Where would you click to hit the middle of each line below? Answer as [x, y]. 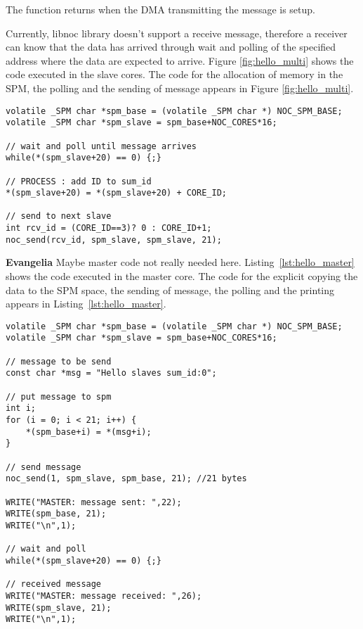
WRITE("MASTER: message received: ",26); [104, 596]
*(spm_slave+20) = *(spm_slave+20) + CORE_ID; [116, 193]
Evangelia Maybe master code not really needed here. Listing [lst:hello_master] [180, 262]
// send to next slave [59, 216]
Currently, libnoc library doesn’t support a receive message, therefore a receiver [177, 33]
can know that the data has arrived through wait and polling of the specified [171, 47]
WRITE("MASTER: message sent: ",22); [94, 502]
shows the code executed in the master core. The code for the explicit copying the [182, 276]
